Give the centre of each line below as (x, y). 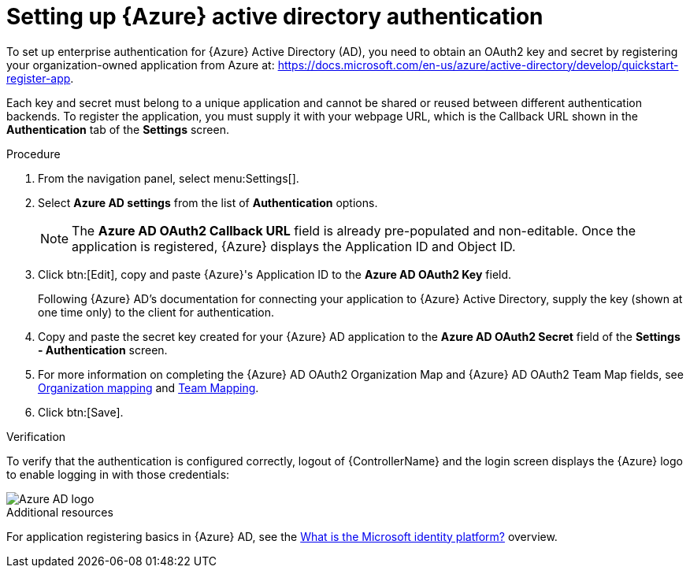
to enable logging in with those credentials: (118, 474)
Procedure (33, 154)
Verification (36, 436)
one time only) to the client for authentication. (156, 312)
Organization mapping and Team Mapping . (148, 387)
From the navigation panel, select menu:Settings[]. (169, 178)
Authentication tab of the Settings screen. (118, 129)
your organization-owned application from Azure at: (141, 65)
